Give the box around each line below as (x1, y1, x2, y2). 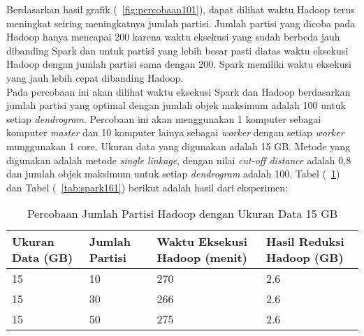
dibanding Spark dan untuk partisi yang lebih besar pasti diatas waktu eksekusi (6, 43, 349, 57)
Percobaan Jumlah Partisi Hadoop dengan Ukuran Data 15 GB (27, 205, 338, 222)
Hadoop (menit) (156, 249, 247, 266)
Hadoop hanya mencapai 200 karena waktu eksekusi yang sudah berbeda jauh (6, 29, 340, 44)
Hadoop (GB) (265, 249, 344, 266)
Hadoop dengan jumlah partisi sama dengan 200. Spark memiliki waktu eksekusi (6, 57, 351, 71)
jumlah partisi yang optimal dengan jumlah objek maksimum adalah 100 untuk (6, 98, 346, 112)
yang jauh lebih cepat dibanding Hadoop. (6, 70, 184, 85)
